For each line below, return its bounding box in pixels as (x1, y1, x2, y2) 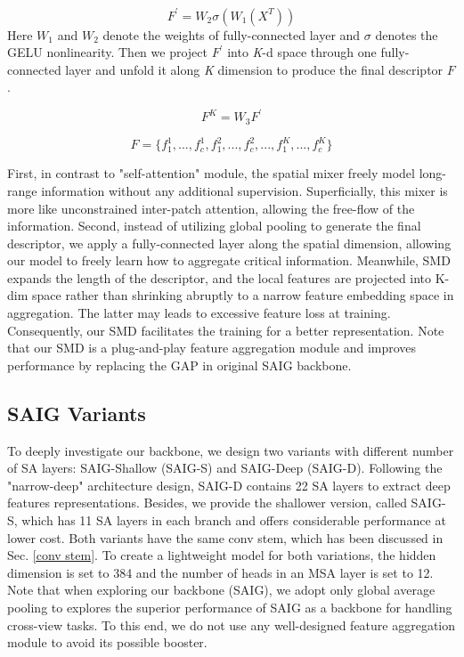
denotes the (375, 25, 438, 44)
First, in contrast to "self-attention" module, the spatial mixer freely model (7, 164, 415, 182)
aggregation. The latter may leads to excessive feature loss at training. (7, 304, 391, 322)
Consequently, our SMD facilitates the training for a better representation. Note (7, 320, 444, 339)
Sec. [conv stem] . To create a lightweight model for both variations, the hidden (7, 546, 436, 564)
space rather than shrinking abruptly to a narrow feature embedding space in (31, 286, 454, 304)
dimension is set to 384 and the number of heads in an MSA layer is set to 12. (7, 563, 434, 581)
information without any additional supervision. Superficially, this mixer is (41, 181, 448, 199)
